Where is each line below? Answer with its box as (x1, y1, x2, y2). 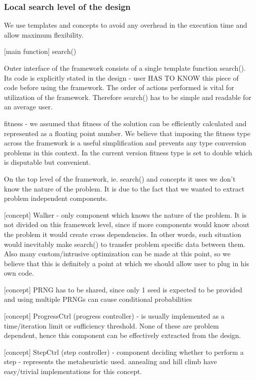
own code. (4, 268, 34, 278)
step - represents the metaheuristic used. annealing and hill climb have (4, 356, 217, 367)
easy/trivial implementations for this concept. (4, 366, 142, 377)
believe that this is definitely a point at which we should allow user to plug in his (4, 258, 250, 268)
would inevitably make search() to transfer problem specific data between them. (4, 238, 246, 249)
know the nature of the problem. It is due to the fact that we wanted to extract (4, 183, 245, 193)
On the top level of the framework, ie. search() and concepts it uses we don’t (4, 173, 236, 184)
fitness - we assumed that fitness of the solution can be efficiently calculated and (4, 118, 247, 128)
